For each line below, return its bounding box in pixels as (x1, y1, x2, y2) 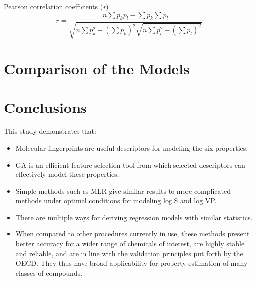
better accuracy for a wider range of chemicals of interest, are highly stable (15, 238, 245, 249)
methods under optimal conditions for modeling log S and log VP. (15, 195, 217, 206)
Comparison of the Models (4, 58, 190, 78)
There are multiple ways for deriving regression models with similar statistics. (15, 212, 253, 222)
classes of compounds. (15, 267, 83, 278)
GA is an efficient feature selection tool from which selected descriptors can (15, 159, 245, 169)
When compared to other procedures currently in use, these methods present (15, 228, 250, 239)
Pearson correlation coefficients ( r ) (4, 1, 109, 11)
